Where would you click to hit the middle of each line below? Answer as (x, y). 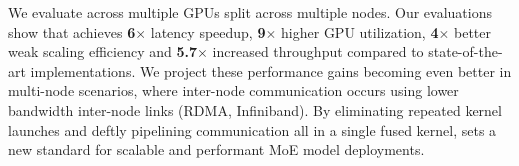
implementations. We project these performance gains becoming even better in (271, 70)
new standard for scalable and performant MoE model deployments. (216, 149)
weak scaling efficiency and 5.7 (103, 51)
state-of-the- (465, 51)
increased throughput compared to (318, 51)
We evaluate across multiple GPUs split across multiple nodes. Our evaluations (250, 12)
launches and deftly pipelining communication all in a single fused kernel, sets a (252, 129)
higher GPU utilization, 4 (360, 31)
